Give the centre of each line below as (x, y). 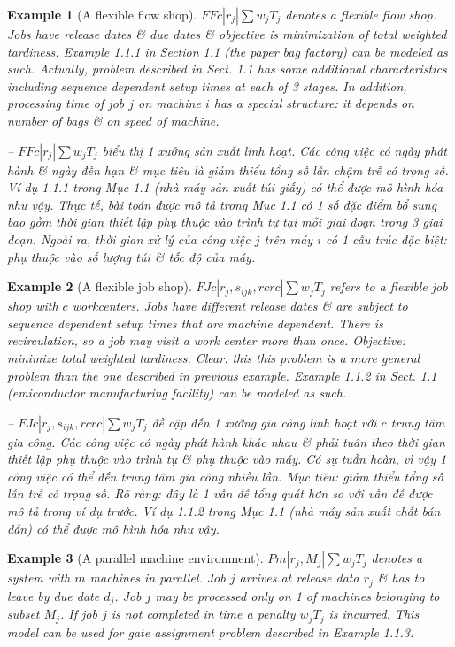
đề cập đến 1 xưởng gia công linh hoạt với (264, 422)
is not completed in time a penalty (203, 614)
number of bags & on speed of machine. (113, 120)
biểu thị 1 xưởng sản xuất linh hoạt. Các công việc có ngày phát (274, 150)
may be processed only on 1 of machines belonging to (297, 595)
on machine (170, 103)
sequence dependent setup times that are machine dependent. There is (195, 323)
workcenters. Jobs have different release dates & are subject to (240, 306)
